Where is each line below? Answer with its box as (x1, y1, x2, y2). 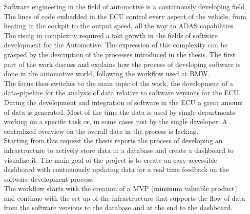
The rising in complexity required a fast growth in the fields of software (4, 30, 218, 40)
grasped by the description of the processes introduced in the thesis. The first (4, 49, 236, 59)
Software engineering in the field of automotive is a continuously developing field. (4, 1, 247, 11)
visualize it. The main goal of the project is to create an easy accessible (4, 154, 217, 165)
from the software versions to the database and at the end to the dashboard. (4, 202, 232, 213)
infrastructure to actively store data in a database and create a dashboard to (4, 145, 234, 155)
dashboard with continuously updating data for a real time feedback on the (4, 164, 229, 174)
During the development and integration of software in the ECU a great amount (4, 97, 244, 107)
